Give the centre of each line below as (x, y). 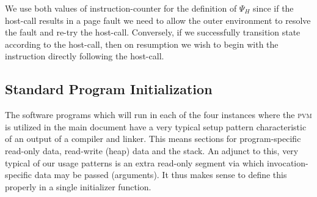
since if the (273, 8)
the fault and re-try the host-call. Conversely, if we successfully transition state (153, 32)
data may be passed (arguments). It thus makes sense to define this (161, 175)
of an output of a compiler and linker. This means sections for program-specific (153, 139)
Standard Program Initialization (109, 89)
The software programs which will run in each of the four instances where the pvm (158, 115)
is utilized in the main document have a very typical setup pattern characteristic (156, 126)
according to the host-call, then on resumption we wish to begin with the (142, 44)
